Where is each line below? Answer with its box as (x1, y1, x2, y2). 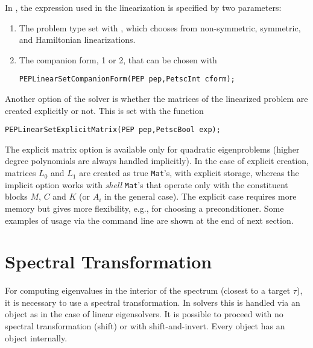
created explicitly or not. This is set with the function (5, 104, 204, 116)
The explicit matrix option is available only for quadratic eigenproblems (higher (5, 142, 300, 155)
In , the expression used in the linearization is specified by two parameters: (5, 1, 282, 13)
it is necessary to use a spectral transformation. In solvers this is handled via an (5, 296, 300, 308)
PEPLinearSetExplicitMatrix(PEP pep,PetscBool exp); (5, 125, 221, 134)
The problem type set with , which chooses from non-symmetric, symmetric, (19, 21, 301, 34)
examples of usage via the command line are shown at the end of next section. (5, 214, 294, 226)
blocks (5, 190, 28, 203)
